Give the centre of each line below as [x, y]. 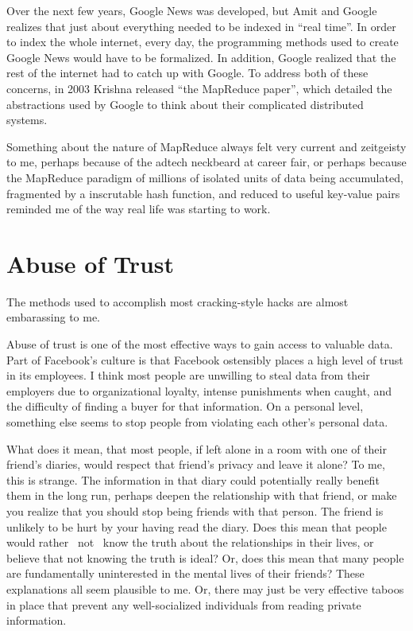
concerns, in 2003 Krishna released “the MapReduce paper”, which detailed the [199, 88]
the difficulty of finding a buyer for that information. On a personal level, [185, 406]
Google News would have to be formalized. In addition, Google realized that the [201, 57]
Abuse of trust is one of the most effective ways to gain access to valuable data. [200, 344]
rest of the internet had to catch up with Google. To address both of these [187, 73]
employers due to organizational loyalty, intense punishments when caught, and [199, 390]
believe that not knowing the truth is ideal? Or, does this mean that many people [205, 557]
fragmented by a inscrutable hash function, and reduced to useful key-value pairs [203, 193]
